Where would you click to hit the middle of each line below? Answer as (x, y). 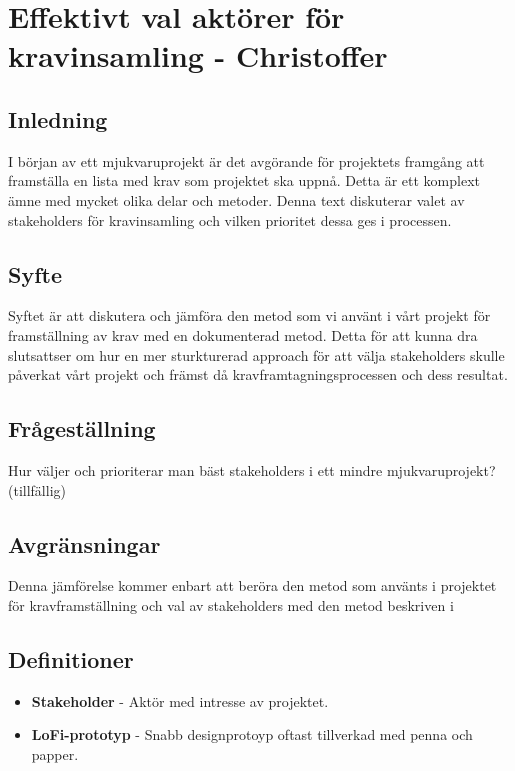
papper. (55, 753)
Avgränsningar (84, 543)
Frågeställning (82, 428)
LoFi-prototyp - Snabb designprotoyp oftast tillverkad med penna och (252, 734)
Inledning (58, 118)
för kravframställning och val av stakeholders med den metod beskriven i (231, 604)
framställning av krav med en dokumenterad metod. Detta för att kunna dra (243, 334)
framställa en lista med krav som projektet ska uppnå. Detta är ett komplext (244, 180)
